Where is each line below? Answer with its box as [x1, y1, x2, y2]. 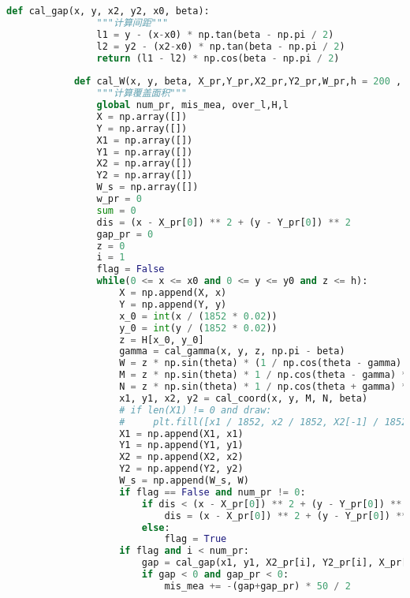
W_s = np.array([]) [96, 181, 199, 193]
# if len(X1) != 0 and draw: [119, 404, 272, 416]
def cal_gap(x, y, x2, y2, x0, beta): [6, 6, 210, 17]
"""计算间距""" [96, 17, 169, 28]
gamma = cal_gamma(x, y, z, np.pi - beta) [119, 346, 345, 357]
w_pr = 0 [96, 193, 142, 204]
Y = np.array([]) [96, 122, 188, 134]
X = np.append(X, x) [119, 287, 227, 298]
